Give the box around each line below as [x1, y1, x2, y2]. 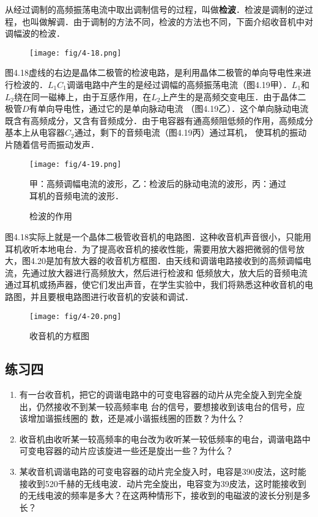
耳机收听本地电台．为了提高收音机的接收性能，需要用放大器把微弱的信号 [5, 242, 296, 255]
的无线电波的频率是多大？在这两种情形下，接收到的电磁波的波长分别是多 [19, 489, 311, 502]
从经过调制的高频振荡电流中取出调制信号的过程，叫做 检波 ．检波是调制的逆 [5, 3, 305, 15]
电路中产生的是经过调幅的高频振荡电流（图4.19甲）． [83, 78, 292, 91]
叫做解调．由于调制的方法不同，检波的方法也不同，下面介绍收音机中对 [30, 15, 313, 28]
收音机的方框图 [29, 329, 89, 342]
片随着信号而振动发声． [5, 138, 99, 150]
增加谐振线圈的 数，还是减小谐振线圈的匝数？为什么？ [28, 412, 245, 425]
